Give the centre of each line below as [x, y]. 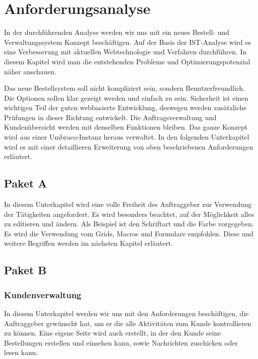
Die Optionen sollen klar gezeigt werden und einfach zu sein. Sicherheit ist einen [126, 97]
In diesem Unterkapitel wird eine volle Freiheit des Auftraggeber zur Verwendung [128, 204]
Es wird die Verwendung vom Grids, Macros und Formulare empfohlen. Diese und [129, 233]
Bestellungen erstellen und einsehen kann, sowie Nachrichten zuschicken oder [121, 342]
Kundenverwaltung [43, 294]
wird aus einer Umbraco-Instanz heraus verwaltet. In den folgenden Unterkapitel [127, 137]
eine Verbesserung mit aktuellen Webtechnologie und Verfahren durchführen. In [125, 52]
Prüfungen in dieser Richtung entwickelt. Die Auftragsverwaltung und [110, 117]
